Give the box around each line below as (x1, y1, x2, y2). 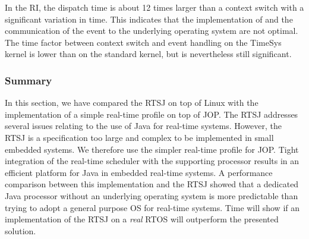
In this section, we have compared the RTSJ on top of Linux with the (5, 96, 258, 109)
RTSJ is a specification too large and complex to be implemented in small (5, 131, 274, 143)
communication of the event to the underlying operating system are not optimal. (5, 24, 298, 37)
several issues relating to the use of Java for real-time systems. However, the (5, 119, 282, 132)
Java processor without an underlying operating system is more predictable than (5, 189, 298, 202)
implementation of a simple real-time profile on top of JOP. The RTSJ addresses (5, 108, 298, 120)
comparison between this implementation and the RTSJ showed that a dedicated (5, 178, 299, 190)
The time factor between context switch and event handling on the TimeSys (5, 36, 282, 48)
